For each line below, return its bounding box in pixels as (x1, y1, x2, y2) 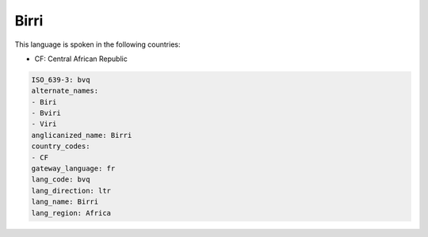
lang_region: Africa (31, 208, 111, 217)
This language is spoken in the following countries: (14, 40, 181, 49)
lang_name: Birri (31, 197, 99, 206)
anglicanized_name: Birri (31, 131, 132, 140)
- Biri (31, 97, 57, 106)
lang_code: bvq (31, 175, 90, 184)
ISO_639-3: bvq (31, 75, 90, 84)
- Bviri (31, 109, 61, 118)
